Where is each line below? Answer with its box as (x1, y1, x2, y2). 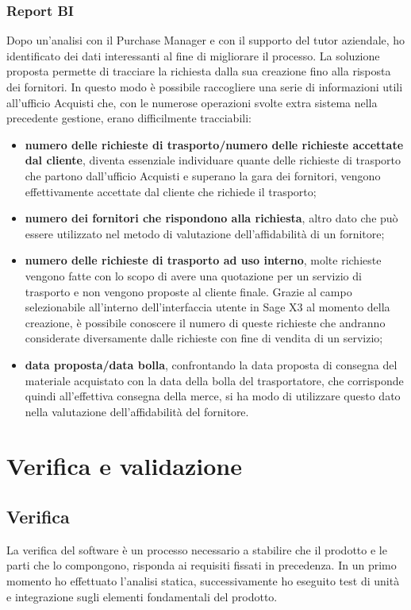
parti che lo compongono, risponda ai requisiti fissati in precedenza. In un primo (6, 557, 397, 573)
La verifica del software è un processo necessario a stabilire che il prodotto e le (6, 541, 387, 558)
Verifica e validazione (6, 450, 242, 482)
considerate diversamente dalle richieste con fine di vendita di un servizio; (25, 330, 383, 346)
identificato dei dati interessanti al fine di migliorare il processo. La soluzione (6, 47, 380, 64)
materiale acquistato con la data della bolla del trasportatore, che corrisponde (25, 372, 404, 388)
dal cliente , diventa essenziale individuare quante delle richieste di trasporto (25, 152, 401, 168)
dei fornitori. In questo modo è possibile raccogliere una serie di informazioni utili (6, 79, 403, 95)
